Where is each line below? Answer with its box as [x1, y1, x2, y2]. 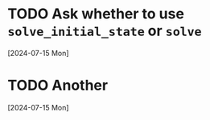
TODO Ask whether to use [7, 5, 184, 23]
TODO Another [7, 77, 109, 94]
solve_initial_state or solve [7, 22, 202, 40]
